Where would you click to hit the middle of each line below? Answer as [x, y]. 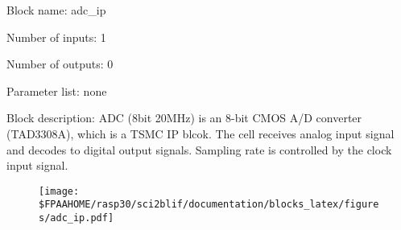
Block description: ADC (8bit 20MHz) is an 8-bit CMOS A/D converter [184, 118]
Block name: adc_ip [56, 10]
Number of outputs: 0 [60, 64]
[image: [59, 191]
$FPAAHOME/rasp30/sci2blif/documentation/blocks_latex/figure [209, 205]
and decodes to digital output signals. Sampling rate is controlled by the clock [199, 149]
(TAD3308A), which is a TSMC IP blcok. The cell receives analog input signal [200, 133]
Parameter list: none [57, 90]
